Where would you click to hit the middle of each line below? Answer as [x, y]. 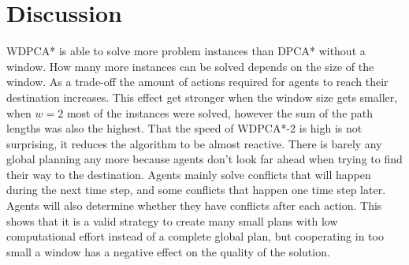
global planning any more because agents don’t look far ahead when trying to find [204, 159]
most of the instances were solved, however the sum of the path [220, 112]
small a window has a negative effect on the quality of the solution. [168, 251]
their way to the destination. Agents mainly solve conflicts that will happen [189, 174]
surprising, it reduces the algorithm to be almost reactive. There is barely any [194, 143]
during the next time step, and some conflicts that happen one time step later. [196, 190]
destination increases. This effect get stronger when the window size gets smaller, [202, 97]
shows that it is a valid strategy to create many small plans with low [172, 220]
